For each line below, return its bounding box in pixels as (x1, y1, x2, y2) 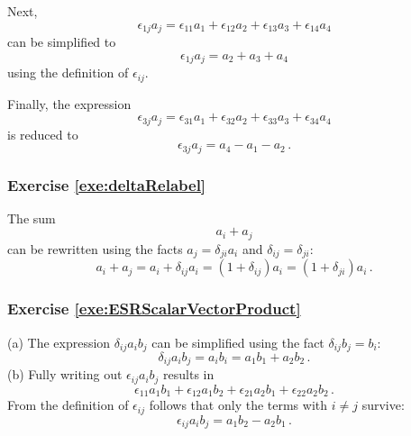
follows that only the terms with (149, 395, 328, 414)
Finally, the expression (7, 94, 132, 113)
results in (163, 365, 215, 384)
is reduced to (7, 124, 78, 143)
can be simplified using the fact (151, 332, 324, 351)
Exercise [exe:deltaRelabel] (7, 173, 206, 195)
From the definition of (7, 395, 129, 414)
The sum (7, 208, 56, 227)
